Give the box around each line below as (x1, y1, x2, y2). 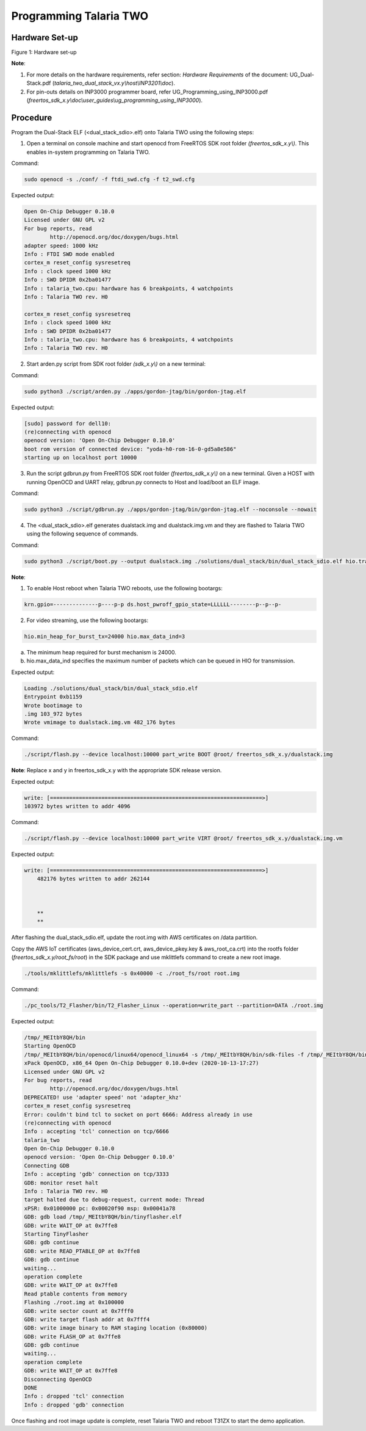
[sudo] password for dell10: (24, 420, 112, 427)
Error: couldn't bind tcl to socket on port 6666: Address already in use (24, 1111, 253, 1118)
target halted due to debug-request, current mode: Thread (24, 1197, 204, 1203)
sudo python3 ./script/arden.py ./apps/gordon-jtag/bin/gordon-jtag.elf (24, 388, 246, 395)
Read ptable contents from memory (24, 1290, 127, 1297)
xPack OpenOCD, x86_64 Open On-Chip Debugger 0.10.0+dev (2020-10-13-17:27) (24, 1060, 259, 1067)
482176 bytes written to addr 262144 (37, 875, 150, 882)
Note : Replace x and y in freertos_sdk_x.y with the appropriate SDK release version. (11, 767, 222, 774)
